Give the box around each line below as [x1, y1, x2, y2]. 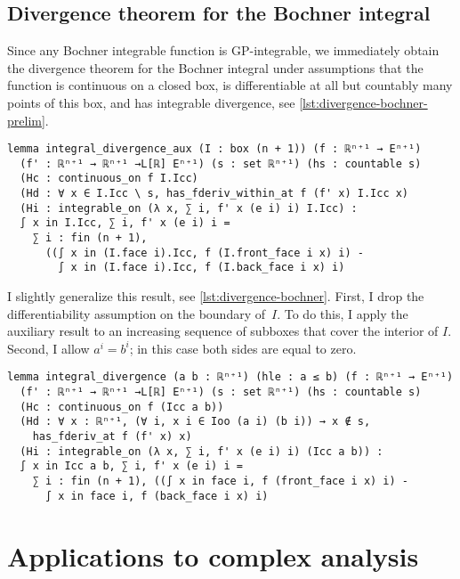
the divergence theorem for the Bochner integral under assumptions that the [7, 58, 424, 77]
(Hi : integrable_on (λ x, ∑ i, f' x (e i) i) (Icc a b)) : [20, 444, 383, 458]
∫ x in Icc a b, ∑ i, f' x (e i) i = [20, 460, 243, 473]
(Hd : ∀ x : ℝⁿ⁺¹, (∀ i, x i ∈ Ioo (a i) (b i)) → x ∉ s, [20, 415, 371, 428]
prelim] [7, 110, 45, 129]
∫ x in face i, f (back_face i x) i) [44, 489, 269, 502]
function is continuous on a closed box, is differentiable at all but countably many [7, 76, 453, 94]
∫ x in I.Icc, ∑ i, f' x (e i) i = [20, 216, 230, 230]
